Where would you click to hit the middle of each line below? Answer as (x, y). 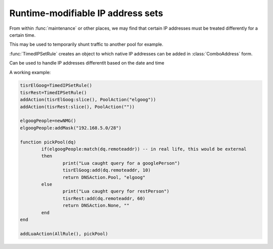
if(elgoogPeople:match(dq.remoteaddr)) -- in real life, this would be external (144, 149)
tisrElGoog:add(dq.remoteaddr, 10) (107, 170)
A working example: (30, 72)
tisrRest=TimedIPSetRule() (53, 92)
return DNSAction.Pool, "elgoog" (104, 177)
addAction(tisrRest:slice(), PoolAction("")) (77, 107)
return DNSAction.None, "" (96, 206)
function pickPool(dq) (48, 142)
